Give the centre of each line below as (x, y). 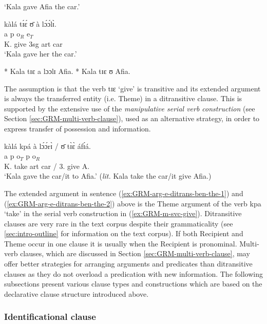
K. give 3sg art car (33, 43)
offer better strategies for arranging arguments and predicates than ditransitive (128, 264)
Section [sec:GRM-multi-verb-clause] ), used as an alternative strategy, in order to (132, 118)
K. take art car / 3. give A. (47, 166)
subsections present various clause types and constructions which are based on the (133, 284)
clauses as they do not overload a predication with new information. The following (133, 273)
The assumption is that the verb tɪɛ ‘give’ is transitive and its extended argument (132, 88)
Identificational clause (50, 317)
